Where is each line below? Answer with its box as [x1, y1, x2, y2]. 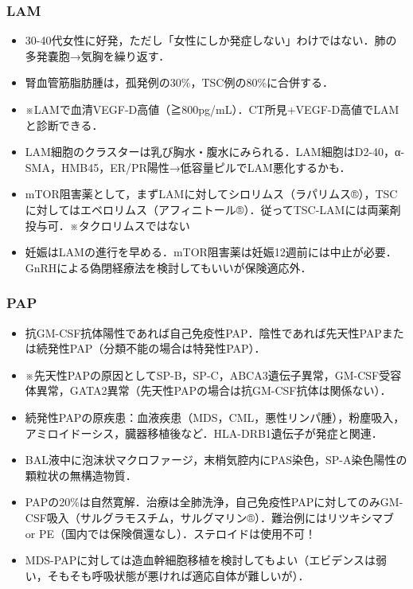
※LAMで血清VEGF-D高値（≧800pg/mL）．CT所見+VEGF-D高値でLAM [25, 101, 399, 117]
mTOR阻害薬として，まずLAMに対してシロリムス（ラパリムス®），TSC [25, 185, 398, 202]
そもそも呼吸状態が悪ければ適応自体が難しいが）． [47, 567, 310, 583]
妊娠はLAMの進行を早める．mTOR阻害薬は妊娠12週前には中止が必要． [25, 244, 397, 260]
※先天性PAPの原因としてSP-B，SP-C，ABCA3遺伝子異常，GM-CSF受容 [25, 366, 402, 383]
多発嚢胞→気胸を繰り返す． [25, 47, 170, 64]
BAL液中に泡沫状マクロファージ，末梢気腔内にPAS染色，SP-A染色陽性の [25, 451, 407, 468]
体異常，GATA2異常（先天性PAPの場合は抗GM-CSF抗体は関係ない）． [25, 382, 392, 399]
